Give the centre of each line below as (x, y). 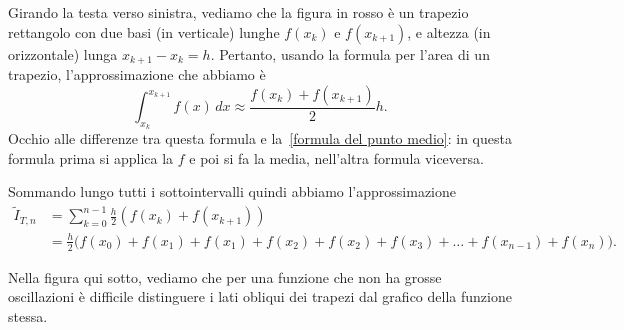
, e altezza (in (449, 31)
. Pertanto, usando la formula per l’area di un (350, 53)
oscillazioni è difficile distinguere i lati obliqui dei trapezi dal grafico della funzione (260, 296)
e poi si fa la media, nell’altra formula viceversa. (336, 157)
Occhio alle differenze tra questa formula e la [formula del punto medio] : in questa (260, 138)
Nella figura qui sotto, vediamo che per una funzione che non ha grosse (225, 276)
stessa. (28, 315)
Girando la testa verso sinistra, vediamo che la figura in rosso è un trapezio (238, 12)
